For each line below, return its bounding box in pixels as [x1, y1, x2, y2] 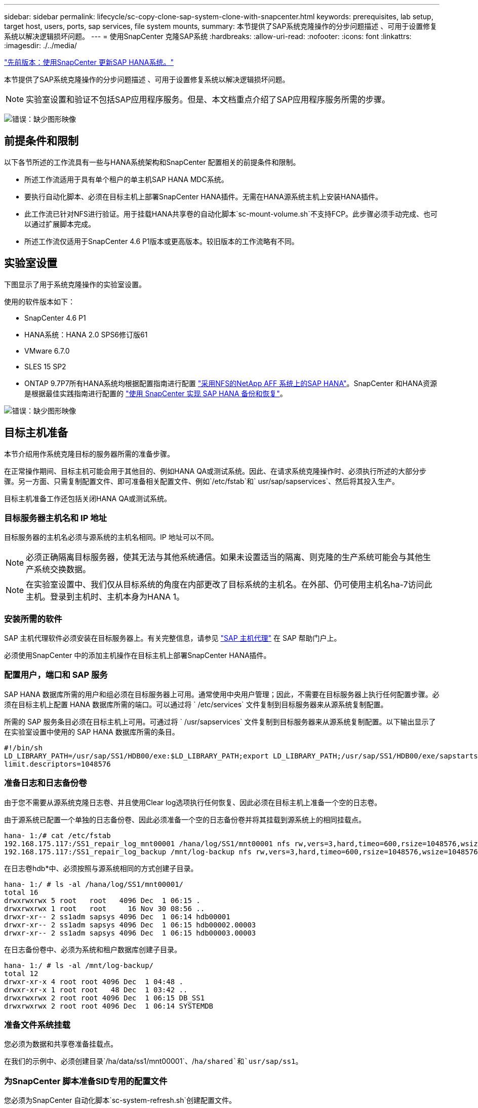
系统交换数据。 [34, 564, 91, 575]
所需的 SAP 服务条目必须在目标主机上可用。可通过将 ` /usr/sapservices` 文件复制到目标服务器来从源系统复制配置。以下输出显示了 [4, 717, 436, 726]
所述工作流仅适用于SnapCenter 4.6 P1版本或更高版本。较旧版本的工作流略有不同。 [24, 236, 299, 246]
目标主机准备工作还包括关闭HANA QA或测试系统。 [4, 494, 172, 503]
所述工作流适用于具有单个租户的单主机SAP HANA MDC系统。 [24, 175, 228, 184]
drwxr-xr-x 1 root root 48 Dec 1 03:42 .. [4, 985, 188, 994]
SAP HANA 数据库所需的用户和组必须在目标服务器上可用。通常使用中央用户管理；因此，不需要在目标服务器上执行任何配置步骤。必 [4, 689, 440, 699]
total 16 [4, 888, 38, 896]
